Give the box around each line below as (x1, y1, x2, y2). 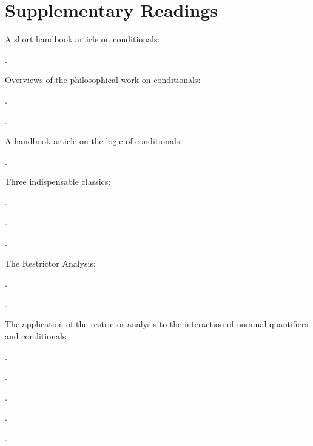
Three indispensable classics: (5, 175, 111, 188)
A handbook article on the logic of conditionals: (5, 135, 183, 147)
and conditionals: (5, 330, 69, 342)
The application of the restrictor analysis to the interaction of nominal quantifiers (5, 318, 308, 330)
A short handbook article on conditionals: (5, 33, 160, 45)
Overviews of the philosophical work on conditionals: (5, 73, 201, 86)
